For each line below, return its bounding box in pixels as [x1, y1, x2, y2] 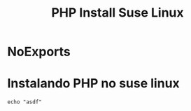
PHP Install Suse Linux [51, 5, 184, 21]
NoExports [7, 44, 71, 60]
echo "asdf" [7, 99, 42, 105]
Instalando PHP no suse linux [7, 76, 180, 92]
